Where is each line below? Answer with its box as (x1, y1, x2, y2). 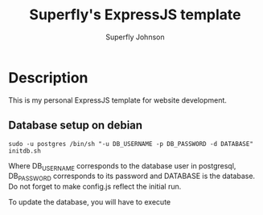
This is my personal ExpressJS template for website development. (8, 95, 228, 105)
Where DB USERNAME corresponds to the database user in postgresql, (8, 160, 236, 172)
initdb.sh (8, 147, 42, 155)
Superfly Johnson (105, 32, 165, 42)
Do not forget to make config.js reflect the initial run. (8, 182, 182, 192)
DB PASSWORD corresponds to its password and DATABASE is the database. (8, 171, 256, 183)
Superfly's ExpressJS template (29, 6, 241, 24)
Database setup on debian (8, 119, 143, 132)
